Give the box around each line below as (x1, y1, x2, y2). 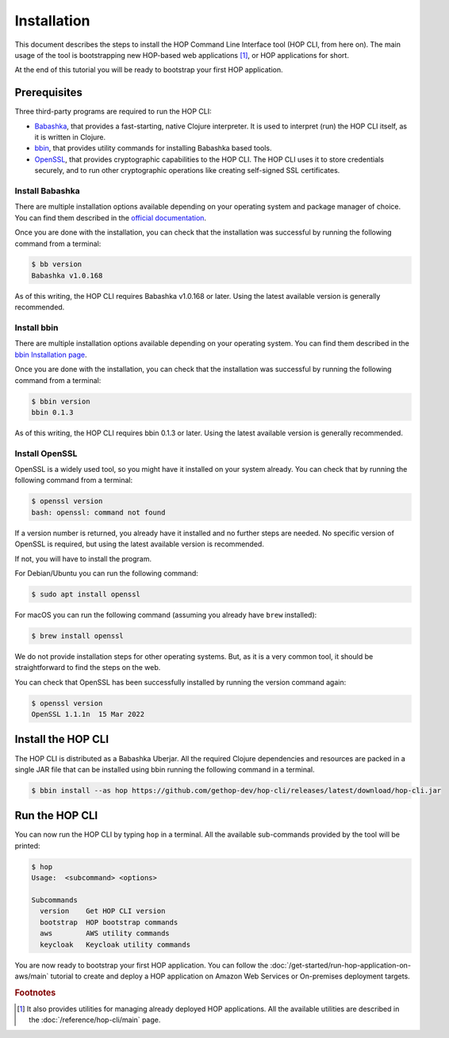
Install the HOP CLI (14, 733, 109, 746)
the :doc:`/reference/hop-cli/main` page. (29, 1015, 161, 1025)
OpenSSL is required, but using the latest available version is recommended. (14, 539, 265, 549)
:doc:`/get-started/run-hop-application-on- (270, 960, 412, 970)
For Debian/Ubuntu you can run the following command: (14, 568, 198, 578)
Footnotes (14, 987, 56, 998)
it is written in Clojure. (34, 132, 106, 142)
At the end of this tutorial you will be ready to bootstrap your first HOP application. (14, 65, 283, 75)
